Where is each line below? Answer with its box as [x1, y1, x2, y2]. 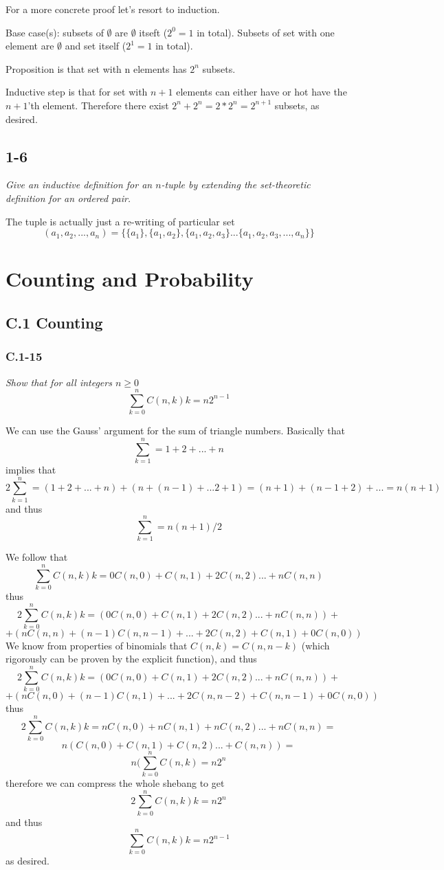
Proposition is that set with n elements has [5, 61, 187, 76]
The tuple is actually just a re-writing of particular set [5, 214, 235, 228]
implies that [5, 462, 56, 476]
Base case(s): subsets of [5, 25, 104, 39]
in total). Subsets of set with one [197, 25, 335, 39]
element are [5, 38, 54, 53]
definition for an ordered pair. [5, 190, 131, 205]
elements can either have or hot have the [176, 85, 347, 99]
